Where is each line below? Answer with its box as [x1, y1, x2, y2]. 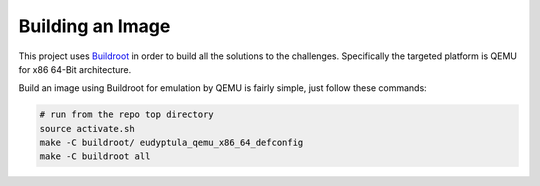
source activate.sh [39, 123, 135, 134]
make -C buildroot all [39, 151, 151, 162]
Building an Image [18, 15, 171, 37]
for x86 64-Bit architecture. [18, 63, 132, 75]
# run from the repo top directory [39, 109, 214, 120]
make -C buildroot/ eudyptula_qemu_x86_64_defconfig [39, 137, 304, 149]
